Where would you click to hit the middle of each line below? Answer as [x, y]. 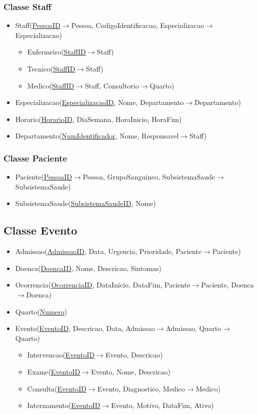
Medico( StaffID [51, 85]
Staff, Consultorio [112, 85]
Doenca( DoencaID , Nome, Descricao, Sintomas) [88, 268]
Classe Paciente [35, 158]
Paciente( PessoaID [43, 177]
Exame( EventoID [54, 371]
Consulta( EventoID [57, 388]
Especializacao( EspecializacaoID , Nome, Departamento [99, 102]
